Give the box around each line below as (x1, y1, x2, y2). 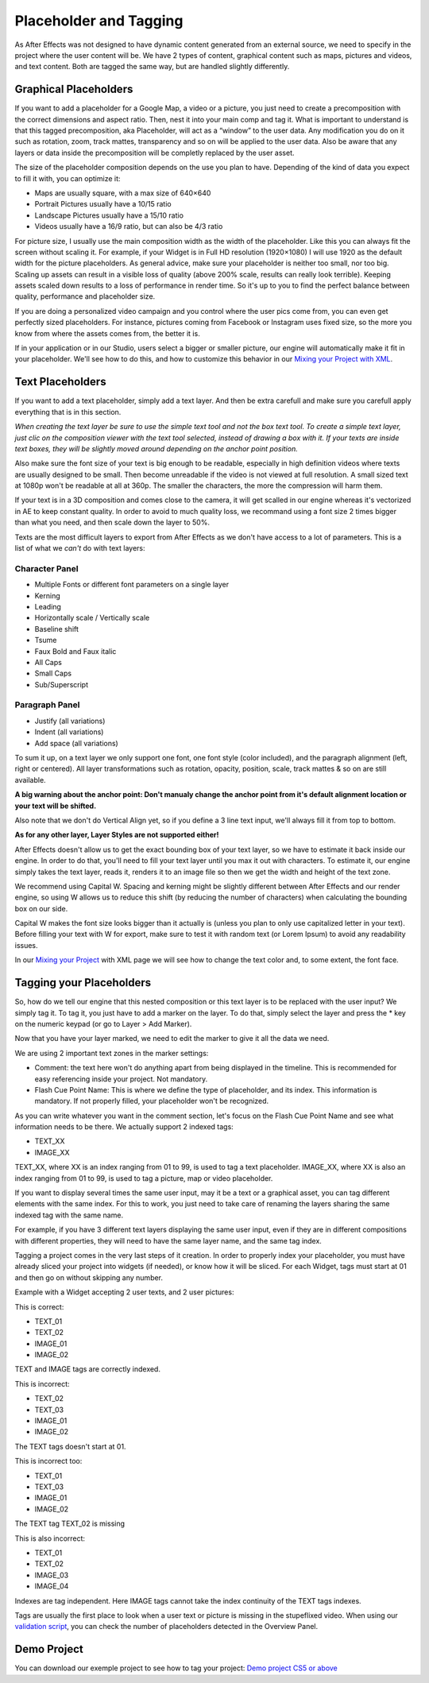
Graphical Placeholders (14, 83, 133, 96)
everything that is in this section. (14, 407, 122, 416)
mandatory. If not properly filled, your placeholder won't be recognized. (34, 1097, 269, 1106)
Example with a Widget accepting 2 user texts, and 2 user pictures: (14, 1287, 234, 1297)
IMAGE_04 (34, 1581, 69, 1591)
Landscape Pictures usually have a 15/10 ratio (34, 211, 184, 220)
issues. (14, 940, 39, 950)
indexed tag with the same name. (14, 1210, 123, 1220)
